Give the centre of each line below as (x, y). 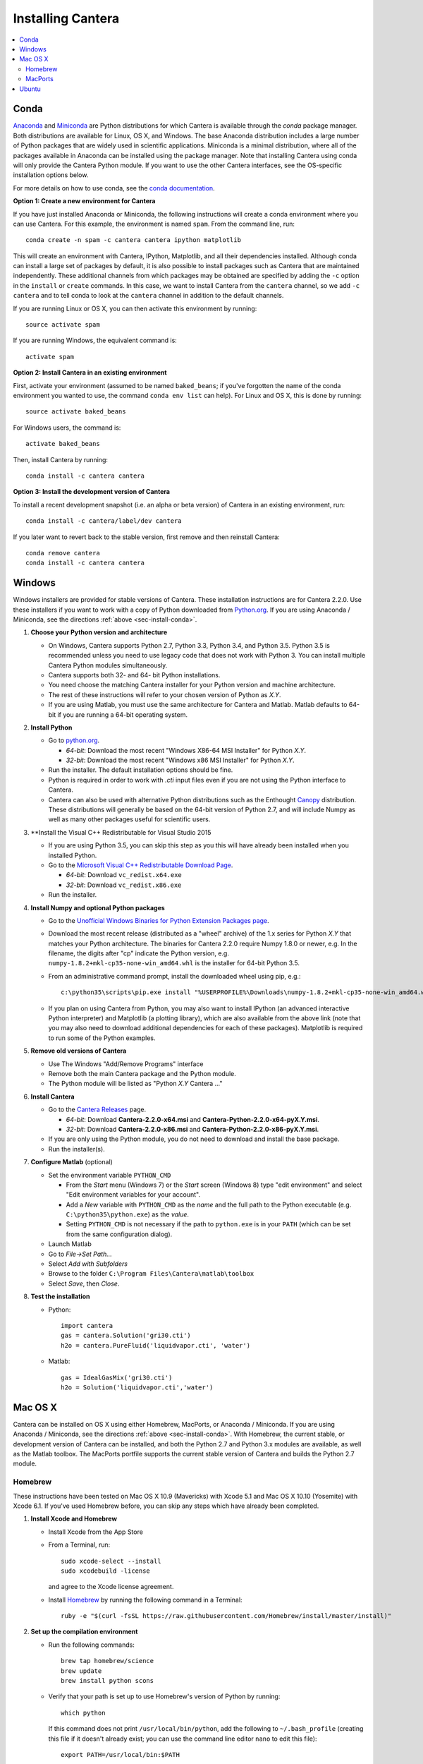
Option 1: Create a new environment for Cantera (84, 201)
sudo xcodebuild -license (106, 1571)
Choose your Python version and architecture (99, 632)
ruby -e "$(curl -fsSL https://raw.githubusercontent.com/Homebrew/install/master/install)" (226, 1616)
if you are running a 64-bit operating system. (123, 714)
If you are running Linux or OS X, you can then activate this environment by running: (135, 308)
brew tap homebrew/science (108, 1661)
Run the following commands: (92, 1645)
